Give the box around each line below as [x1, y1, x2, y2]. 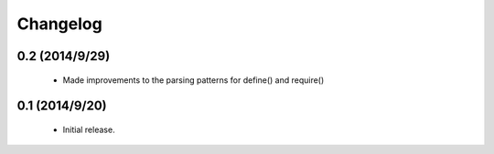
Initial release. [62, 124, 115, 135]
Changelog [16, 14, 102, 34]
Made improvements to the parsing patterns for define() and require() [62, 74, 325, 86]
